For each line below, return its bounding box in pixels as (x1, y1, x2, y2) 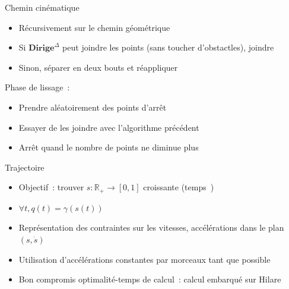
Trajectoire (5, 161, 45, 173)
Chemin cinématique (5, 1, 80, 13)
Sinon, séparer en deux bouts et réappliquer (18, 61, 178, 73)
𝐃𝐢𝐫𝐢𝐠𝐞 (28, 44, 55, 53)
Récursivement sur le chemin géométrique (18, 21, 170, 33)
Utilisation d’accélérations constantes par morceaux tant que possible (18, 253, 271, 265)
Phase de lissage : (5, 81, 70, 93)
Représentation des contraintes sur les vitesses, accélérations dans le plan (18, 221, 284, 234)
